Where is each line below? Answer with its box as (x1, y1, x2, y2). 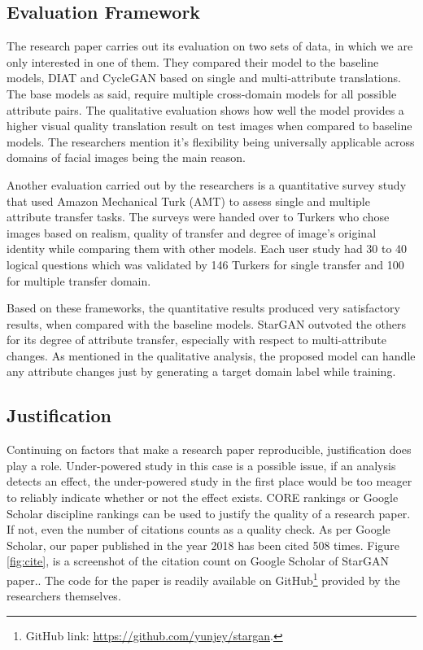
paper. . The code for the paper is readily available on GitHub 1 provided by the (7, 569, 400, 588)
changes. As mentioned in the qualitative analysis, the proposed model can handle (7, 347, 416, 364)
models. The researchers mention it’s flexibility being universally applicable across (7, 133, 415, 150)
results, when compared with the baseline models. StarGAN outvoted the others (7, 315, 407, 332)
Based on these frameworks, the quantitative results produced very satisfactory (7, 299, 400, 316)
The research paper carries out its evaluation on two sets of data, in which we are (7, 37, 413, 55)
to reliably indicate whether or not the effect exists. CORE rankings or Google (7, 489, 399, 506)
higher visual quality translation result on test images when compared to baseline (7, 117, 412, 134)
